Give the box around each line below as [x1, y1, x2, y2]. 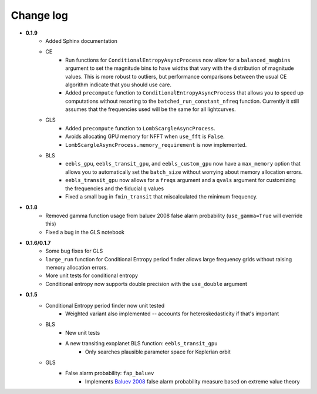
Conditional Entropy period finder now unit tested [45, 302, 165, 309]
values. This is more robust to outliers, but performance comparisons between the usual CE [65, 73, 287, 80]
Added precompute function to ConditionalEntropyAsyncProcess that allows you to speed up [65, 89, 304, 96]
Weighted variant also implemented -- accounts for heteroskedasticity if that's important [65, 310, 279, 317]
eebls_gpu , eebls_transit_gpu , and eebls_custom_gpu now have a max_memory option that [65, 160, 301, 167]
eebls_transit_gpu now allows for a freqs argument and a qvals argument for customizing [65, 177, 296, 184]
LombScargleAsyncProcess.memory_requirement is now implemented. [65, 141, 247, 148]
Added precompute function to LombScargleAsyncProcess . [65, 124, 215, 132]
